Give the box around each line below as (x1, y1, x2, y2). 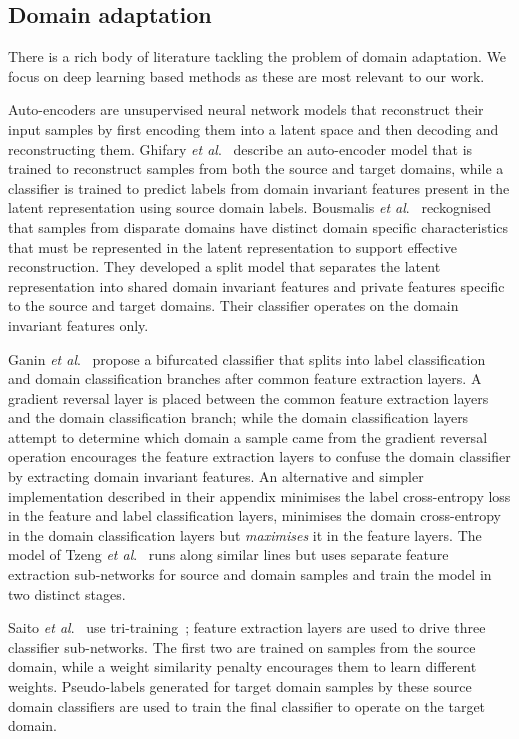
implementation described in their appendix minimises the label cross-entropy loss (8, 485, 511, 506)
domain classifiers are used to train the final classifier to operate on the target (8, 695, 486, 716)
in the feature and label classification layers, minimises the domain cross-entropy (8, 505, 502, 526)
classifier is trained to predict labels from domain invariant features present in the (8, 177, 510, 198)
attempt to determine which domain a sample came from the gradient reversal (8, 426, 488, 447)
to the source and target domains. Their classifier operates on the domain (8, 295, 459, 316)
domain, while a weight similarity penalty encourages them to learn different (8, 656, 477, 677)
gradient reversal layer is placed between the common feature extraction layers (8, 387, 489, 408)
